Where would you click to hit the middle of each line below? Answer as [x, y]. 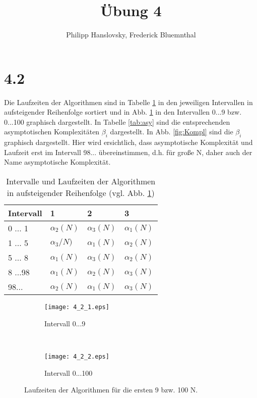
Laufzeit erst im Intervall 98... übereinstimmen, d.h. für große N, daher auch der [128, 152]
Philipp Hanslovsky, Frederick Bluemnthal [131, 35]
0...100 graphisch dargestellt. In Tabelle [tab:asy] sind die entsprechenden [117, 121]
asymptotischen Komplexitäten [52, 132]
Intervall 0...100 [69, 372]
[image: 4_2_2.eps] [77, 356]
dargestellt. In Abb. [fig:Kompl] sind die [172, 132]
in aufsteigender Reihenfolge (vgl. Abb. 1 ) [81, 193]
